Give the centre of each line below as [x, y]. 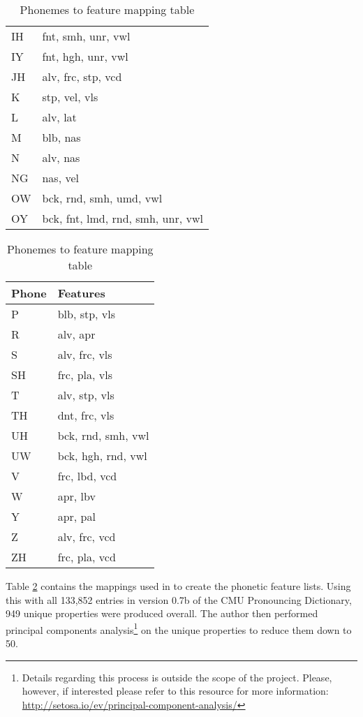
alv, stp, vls [86, 395]
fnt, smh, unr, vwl [86, 36]
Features [81, 293]
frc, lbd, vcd [87, 476]
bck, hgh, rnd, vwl [102, 456]
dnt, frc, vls [86, 415]
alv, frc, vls [85, 354]
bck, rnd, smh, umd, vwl [102, 198]
